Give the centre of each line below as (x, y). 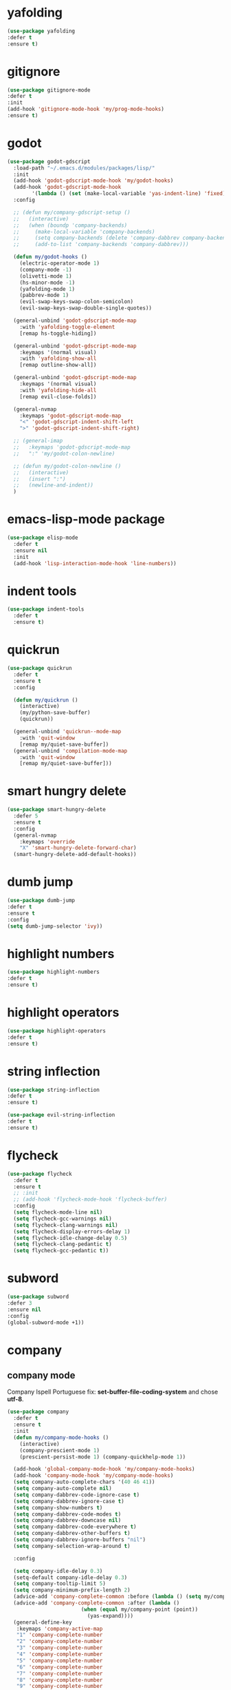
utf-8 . (15, 1399)
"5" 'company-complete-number (59, 1660)
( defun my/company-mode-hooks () (61, 1437)
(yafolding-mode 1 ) (47, 289)
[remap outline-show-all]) (58, 365)
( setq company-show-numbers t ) (58, 1507)
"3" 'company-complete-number (59, 1648)
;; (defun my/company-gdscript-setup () (72, 212)
